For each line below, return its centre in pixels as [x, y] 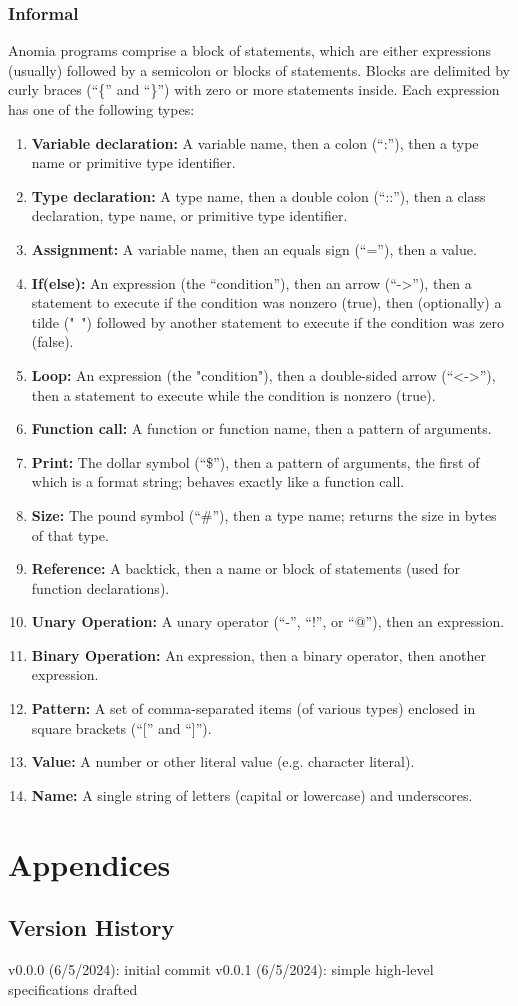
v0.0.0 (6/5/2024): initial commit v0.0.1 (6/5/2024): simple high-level [221, 969]
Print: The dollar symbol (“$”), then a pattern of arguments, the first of [255, 461]
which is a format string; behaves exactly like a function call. [218, 481]
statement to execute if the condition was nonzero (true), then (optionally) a [266, 302]
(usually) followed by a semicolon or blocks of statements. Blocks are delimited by [259, 69]
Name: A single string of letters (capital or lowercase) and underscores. [252, 794]
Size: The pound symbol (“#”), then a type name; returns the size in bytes [264, 514]
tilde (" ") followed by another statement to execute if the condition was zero [268, 321]
